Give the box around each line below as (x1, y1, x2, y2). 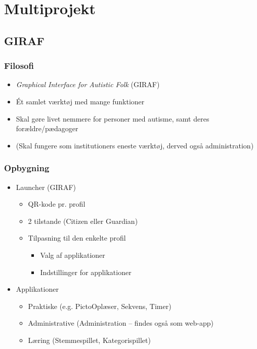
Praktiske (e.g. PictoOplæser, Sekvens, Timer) (28, 300, 172, 311)
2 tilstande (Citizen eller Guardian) (28, 215, 138, 226)
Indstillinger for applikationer (40, 266, 132, 277)
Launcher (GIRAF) (16, 181, 76, 192)
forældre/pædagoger (16, 123, 78, 134)
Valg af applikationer (40, 249, 105, 260)
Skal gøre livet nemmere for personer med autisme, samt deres (16, 113, 209, 124)
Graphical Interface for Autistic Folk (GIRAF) (16, 79, 160, 90)
